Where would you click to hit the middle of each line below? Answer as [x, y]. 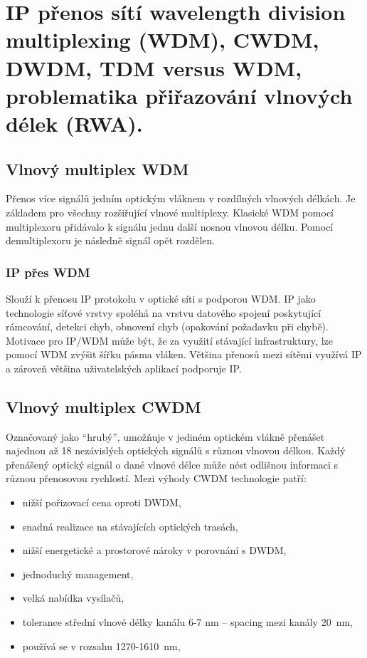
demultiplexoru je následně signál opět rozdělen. [111, 240]
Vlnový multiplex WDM [97, 168]
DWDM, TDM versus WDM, [154, 67]
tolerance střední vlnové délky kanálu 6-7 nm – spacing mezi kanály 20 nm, [187, 622]
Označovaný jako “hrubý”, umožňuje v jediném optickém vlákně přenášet [165, 436]
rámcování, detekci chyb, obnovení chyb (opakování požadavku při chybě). [167, 327]
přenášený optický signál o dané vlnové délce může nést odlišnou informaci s [172, 464]
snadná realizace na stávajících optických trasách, [130, 526]
